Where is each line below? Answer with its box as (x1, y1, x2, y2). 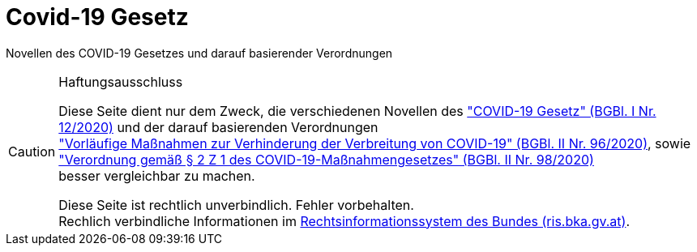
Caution (8, 143, 56, 160)
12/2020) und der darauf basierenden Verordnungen (58, 118, 378, 135)
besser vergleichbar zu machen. (58, 167, 255, 184)
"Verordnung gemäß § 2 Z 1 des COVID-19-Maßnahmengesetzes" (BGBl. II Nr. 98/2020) (58, 151, 594, 168)
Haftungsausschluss (58, 73, 183, 90)
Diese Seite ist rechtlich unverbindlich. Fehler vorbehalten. (58, 196, 414, 213)
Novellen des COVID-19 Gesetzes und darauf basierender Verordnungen (6, 45, 393, 60)
